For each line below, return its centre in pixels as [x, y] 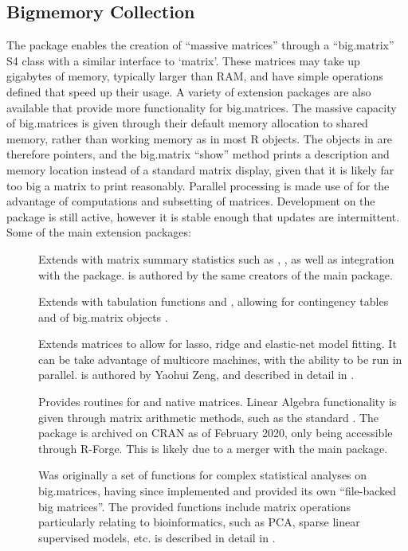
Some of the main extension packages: [99, 232]
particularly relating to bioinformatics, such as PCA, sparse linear [199, 522]
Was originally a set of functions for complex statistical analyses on [203, 475]
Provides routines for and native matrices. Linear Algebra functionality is [218, 402]
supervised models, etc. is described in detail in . [157, 537]
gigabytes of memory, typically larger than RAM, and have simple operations [195, 76]
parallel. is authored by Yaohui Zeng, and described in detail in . [196, 375]
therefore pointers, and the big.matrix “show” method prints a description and [198, 154]
